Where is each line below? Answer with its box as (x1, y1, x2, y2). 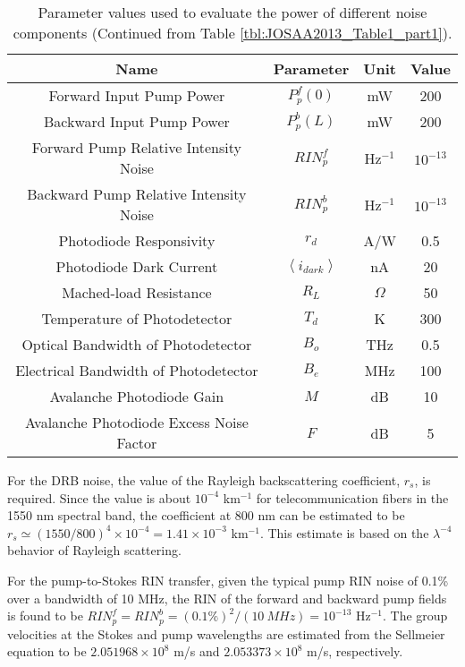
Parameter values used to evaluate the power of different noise (38, 2, 427, 22)
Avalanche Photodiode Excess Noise (24, 412, 249, 432)
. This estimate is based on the (259, 523, 429, 542)
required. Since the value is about (7, 488, 191, 507)
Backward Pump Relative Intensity (27, 184, 247, 204)
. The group (383, 606, 448, 625)
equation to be (7, 642, 87, 661)
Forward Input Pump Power (48, 85, 225, 106)
